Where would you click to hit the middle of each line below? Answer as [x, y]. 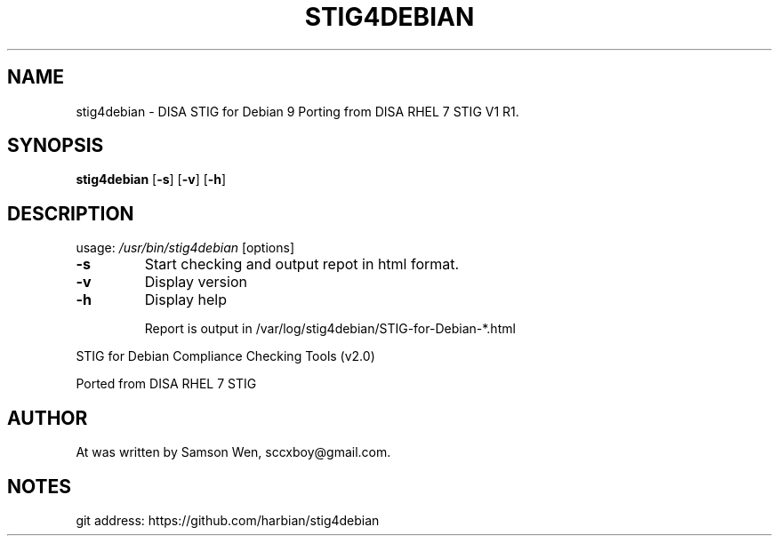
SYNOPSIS [56, 146]
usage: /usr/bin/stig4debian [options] [185, 248]
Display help [186, 300]
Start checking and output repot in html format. [302, 264]
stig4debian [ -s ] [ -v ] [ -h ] [151, 180]
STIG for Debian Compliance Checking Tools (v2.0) [225, 356]
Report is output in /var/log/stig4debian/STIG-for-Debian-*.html [330, 329]
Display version [196, 282]
